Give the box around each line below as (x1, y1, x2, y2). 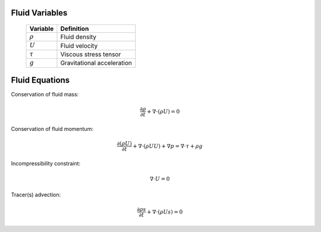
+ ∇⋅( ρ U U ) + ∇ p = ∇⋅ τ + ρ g (133, 143, 203, 149)
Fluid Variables (11, 8, 68, 18)
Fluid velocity (60, 42, 98, 50)
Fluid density (60, 33, 97, 41)
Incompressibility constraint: (11, 160, 81, 167)
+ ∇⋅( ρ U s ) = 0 (146, 208, 183, 215)
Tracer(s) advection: (11, 191, 61, 198)
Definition (60, 24, 89, 33)
